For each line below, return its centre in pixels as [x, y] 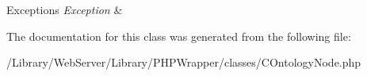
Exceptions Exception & [65, 9]
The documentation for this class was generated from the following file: [179, 36]
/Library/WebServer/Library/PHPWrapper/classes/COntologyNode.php [184, 62]
